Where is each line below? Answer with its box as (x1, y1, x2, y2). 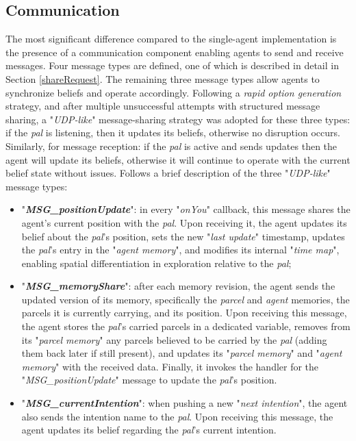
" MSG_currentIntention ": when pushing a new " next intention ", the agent (21, 396, 348, 410)
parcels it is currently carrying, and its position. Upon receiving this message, (21, 305, 347, 320)
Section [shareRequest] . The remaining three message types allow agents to (5, 71, 320, 86)
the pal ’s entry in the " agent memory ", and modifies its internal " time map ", (21, 242, 340, 257)
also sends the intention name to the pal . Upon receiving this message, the (21, 409, 333, 423)
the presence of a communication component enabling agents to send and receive (5, 45, 344, 59)
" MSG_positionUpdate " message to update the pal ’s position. (21, 373, 277, 387)
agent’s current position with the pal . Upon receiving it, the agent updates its (21, 215, 347, 229)
